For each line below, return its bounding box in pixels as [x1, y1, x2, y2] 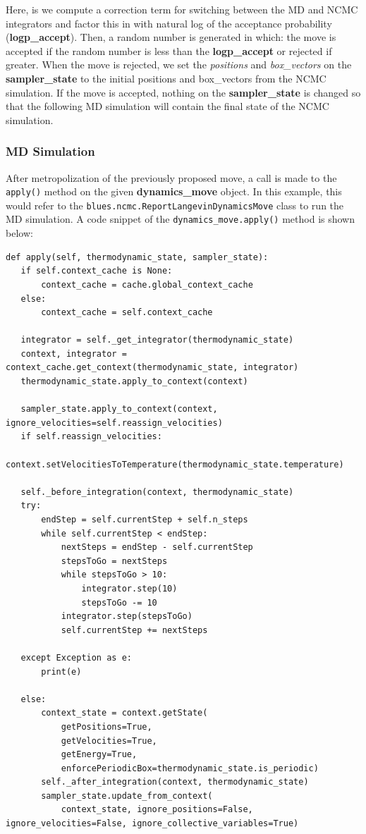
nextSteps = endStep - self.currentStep [61, 542, 253, 553]
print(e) [41, 666, 82, 677]
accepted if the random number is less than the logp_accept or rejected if [6, 43, 332, 58]
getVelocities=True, [61, 735, 157, 746]
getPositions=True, [61, 721, 152, 732]
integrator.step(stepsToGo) [61, 611, 193, 622]
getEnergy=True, [61, 749, 138, 760]
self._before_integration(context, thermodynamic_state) [20, 486, 294, 497]
